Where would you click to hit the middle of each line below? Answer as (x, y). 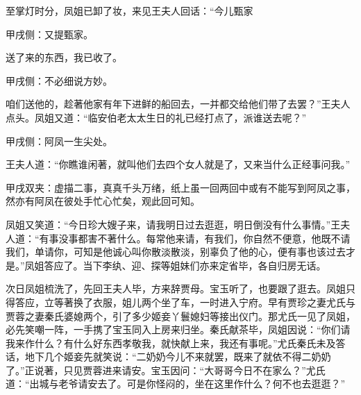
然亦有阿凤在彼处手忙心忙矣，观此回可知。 (103, 201)
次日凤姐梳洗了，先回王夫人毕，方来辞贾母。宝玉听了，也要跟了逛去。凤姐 (176, 288)
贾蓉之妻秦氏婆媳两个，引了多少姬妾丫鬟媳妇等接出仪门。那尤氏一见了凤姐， (180, 316)
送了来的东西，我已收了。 (64, 57)
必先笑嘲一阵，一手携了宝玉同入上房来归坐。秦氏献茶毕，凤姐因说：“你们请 (178, 329)
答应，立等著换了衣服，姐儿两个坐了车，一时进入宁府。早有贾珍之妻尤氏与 (185, 302)
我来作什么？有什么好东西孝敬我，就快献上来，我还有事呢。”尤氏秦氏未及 (171, 343)
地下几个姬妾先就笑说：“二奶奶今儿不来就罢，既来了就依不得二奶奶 (178, 356)
